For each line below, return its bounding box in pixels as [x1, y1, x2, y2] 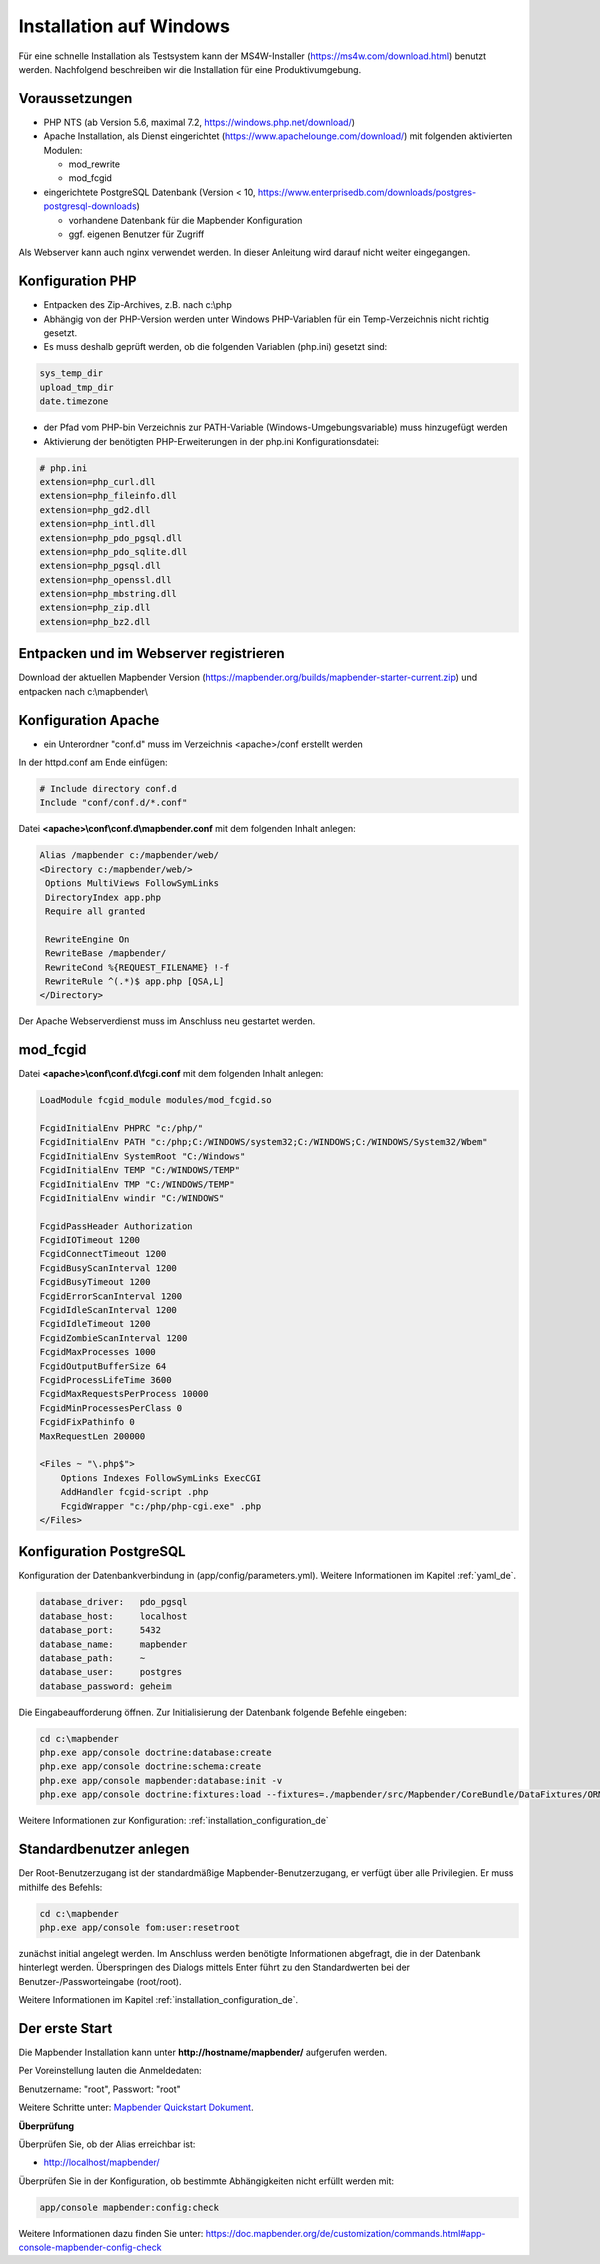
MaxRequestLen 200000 [39, 1430, 146, 1442]
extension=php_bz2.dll [39, 616, 151, 627]
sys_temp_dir [39, 368, 104, 379]
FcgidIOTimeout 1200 [39, 1235, 140, 1246]
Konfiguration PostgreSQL [18, 1543, 186, 1560]
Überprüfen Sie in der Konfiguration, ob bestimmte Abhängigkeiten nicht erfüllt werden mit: [18, 2175, 395, 2187]
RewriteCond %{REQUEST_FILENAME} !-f [45, 961, 230, 973]
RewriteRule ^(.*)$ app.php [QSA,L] [45, 975, 225, 987]
